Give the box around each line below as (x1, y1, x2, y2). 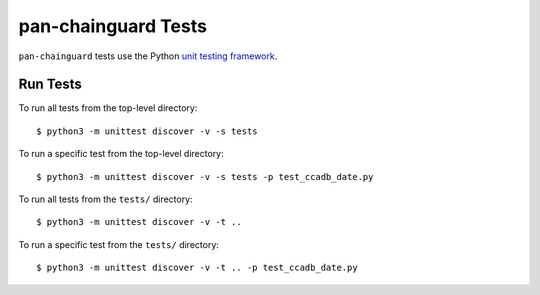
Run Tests (18, 76, 82, 93)
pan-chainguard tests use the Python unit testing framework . (18, 50, 278, 62)
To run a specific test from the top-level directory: (18, 148, 224, 160)
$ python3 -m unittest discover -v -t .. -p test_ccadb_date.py (36, 262, 359, 274)
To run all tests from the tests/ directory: (18, 193, 194, 205)
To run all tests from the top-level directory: (18, 102, 198, 114)
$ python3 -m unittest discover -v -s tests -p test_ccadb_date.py (36, 171, 374, 182)
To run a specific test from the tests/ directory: (18, 238, 220, 250)
